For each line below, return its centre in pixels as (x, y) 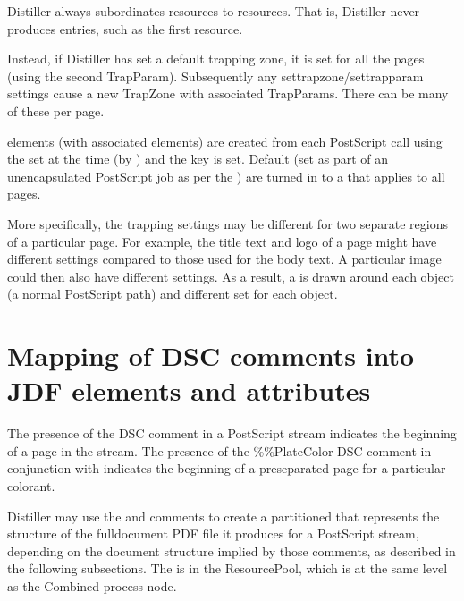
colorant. (31, 486)
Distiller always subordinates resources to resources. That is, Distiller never (214, 11)
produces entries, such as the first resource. (125, 28)
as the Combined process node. (92, 585)
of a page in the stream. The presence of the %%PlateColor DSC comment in (219, 450)
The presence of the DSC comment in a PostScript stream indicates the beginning (232, 433)
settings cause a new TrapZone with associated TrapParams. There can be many (228, 93)
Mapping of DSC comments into (211, 356)
